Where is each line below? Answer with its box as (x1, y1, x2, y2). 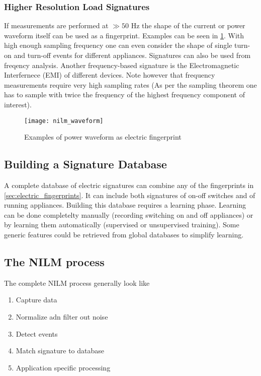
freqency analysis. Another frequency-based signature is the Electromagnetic (4, 59, 239, 70)
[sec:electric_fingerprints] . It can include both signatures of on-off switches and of (4, 190, 255, 200)
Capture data (16, 294, 57, 305)
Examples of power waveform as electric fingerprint (24, 132, 182, 142)
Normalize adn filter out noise (16, 311, 108, 322)
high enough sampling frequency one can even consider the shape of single (4, 40, 232, 50)
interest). (4, 99, 32, 109)
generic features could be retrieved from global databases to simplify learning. (4, 229, 244, 239)
